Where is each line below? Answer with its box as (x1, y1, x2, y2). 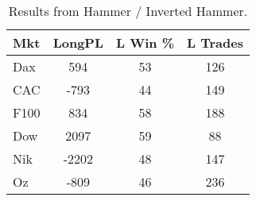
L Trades (187, 33, 243, 52)
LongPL (52, 33, 104, 52)
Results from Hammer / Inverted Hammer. (8, 2, 248, 20)
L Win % (116, 33, 175, 52)
